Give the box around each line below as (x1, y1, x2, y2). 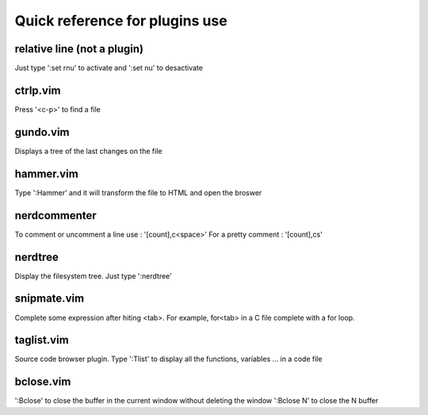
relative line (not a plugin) (14, 42, 144, 56)
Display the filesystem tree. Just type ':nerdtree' (14, 271, 172, 281)
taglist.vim (14, 333, 69, 347)
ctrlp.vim (14, 83, 61, 97)
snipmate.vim (14, 292, 85, 305)
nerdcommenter (14, 209, 97, 222)
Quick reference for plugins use (14, 12, 227, 29)
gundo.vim (14, 125, 70, 139)
